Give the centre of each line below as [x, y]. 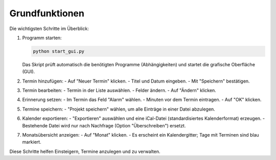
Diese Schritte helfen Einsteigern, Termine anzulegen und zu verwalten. [85, 151]
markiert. [32, 142]
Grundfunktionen [47, 13]
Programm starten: [42, 38]
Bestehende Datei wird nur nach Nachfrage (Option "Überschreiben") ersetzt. [104, 125]
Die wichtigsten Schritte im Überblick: [49, 29]
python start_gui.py [59, 51]
